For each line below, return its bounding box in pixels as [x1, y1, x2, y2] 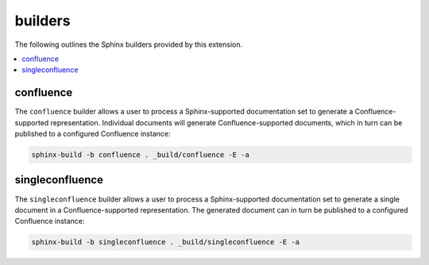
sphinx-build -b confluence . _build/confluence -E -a [31, 151, 249, 159]
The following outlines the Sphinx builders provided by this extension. [14, 40, 242, 49]
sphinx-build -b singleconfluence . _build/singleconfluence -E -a [31, 238, 300, 247]
